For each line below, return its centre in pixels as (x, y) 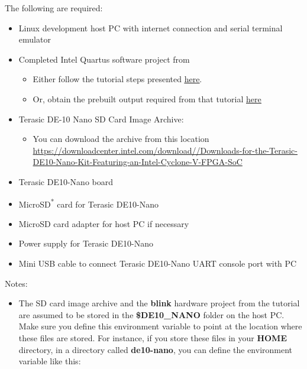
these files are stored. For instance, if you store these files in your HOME (153, 337)
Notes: (16, 283)
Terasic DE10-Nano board (66, 181)
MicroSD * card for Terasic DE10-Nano (88, 203)
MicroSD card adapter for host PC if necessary (104, 223)
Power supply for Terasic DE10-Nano (86, 243)
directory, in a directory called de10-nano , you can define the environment (156, 349)
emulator (35, 39)
